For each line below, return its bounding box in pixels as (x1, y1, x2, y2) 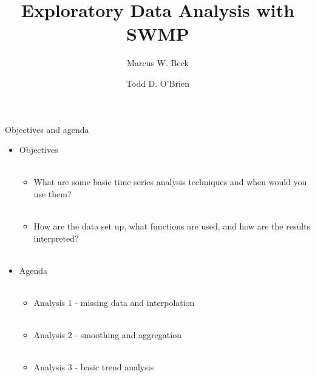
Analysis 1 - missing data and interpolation (33, 296, 195, 309)
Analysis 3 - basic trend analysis (33, 361, 154, 373)
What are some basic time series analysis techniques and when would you (33, 175, 307, 188)
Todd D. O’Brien (126, 76, 189, 89)
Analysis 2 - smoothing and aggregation (33, 328, 181, 341)
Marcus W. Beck (127, 56, 189, 69)
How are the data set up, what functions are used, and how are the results (33, 220, 311, 233)
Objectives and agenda (5, 123, 89, 135)
